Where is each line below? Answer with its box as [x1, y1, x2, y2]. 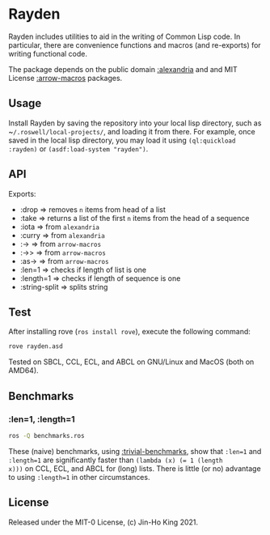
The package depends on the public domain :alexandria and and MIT [8, 64, 238, 74]
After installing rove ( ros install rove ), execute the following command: [8, 327, 251, 337]
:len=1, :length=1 [8, 414, 75, 425]
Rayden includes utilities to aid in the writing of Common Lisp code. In [8, 32, 241, 41]
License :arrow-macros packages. [8, 73, 123, 83]
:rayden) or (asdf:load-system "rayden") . [8, 143, 149, 154]
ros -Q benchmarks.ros [8, 431, 85, 439]
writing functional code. [8, 49, 87, 58]
